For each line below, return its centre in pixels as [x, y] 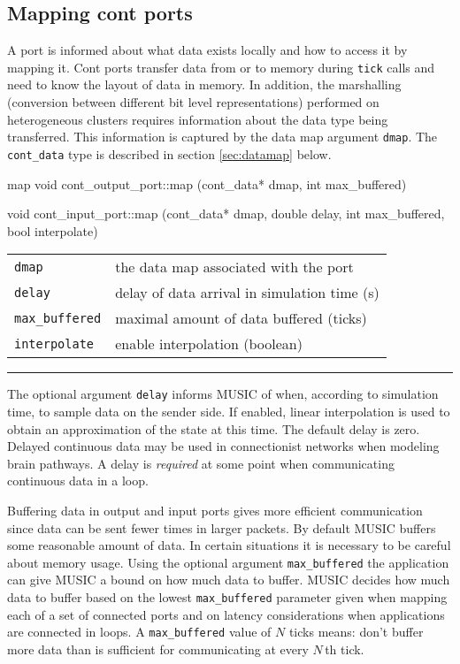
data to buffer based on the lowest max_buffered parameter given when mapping [227, 596]
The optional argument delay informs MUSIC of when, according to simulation [223, 394]
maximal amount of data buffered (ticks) [241, 318]
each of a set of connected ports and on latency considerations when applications [226, 614]
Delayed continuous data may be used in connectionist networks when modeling [223, 446]
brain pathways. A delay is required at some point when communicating [201, 463]
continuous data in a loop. [78, 481]
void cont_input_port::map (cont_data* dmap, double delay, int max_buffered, [226, 214]
